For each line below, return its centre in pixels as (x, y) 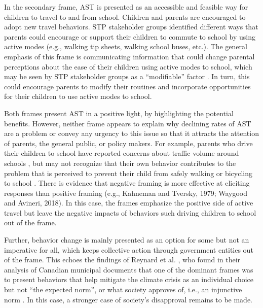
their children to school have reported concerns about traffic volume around (122, 153)
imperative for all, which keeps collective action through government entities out (129, 249)
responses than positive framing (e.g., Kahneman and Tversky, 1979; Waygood (126, 193)
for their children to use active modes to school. (78, 96)
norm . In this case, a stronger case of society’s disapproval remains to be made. (128, 299)
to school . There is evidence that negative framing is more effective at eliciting (127, 183)
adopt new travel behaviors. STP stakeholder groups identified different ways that (131, 27)
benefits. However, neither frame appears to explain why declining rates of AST (128, 123)
